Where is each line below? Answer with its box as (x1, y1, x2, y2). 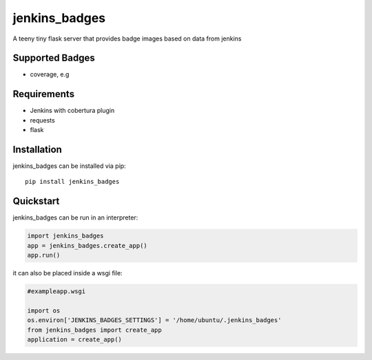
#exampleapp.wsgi (27, 288, 86, 295)
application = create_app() (27, 336, 122, 343)
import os (27, 306, 61, 315)
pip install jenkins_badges (25, 178, 120, 186)
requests (30, 116, 55, 124)
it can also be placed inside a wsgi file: (12, 269, 123, 277)
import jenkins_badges (27, 232, 104, 240)
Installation (12, 143, 62, 155)
